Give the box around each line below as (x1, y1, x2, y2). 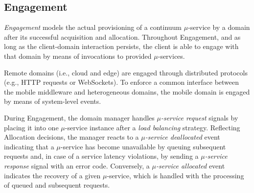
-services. (158, 50, 185, 61)
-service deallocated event (145, 132, 220, 142)
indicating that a (4, 141, 54, 151)
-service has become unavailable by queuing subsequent (60, 141, 226, 151)
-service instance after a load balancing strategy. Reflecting (65, 122, 240, 132)
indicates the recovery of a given (4, 170, 101, 180)
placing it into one (4, 122, 59, 132)
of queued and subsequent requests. (4, 180, 110, 190)
